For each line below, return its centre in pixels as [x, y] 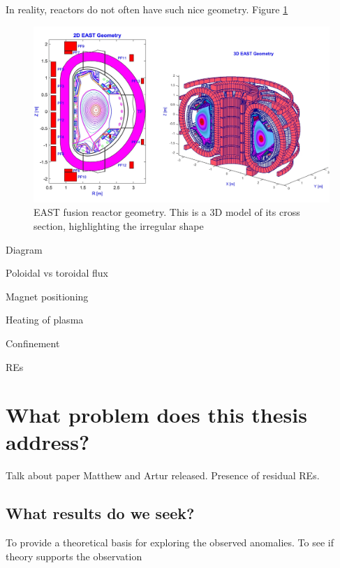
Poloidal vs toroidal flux [57, 273]
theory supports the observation [74, 556]
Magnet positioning [47, 296]
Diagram [24, 249]
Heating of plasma [45, 320]
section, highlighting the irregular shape [119, 225]
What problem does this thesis [156, 415]
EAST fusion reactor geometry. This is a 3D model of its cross [167, 212]
